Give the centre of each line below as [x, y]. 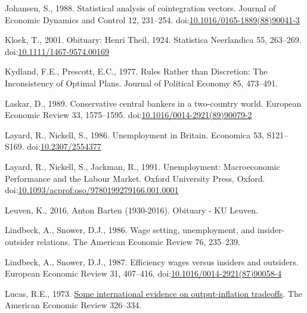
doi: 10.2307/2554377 [64, 146]
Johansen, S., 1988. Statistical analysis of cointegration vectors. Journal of [140, 8]
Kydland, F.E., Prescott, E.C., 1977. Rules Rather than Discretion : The [136, 71]
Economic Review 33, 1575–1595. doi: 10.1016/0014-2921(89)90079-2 [128, 115]
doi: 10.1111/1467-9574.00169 [57, 51]
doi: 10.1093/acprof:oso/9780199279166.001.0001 [92, 190]
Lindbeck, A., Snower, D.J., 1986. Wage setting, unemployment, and [130, 230]
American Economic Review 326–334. [73, 305]
